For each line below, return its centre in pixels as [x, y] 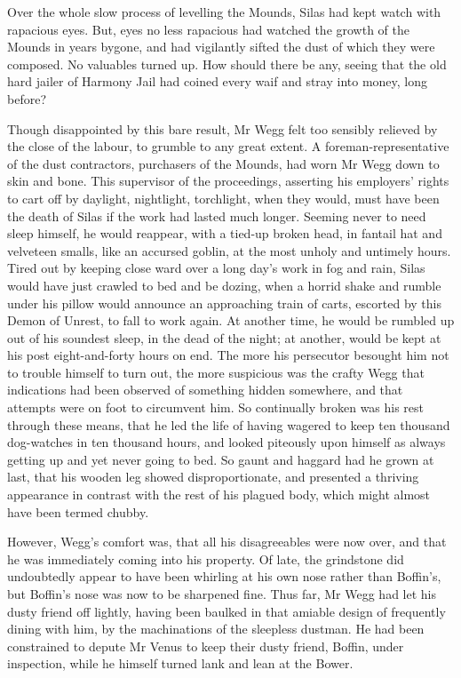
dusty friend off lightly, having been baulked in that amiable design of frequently [227, 611]
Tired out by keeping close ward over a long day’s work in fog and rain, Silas [216, 268]
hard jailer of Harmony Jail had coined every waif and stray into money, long [218, 81]
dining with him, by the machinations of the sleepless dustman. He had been [216, 629]
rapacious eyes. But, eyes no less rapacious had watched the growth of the [208, 29]
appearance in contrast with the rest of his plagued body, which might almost [219, 495]
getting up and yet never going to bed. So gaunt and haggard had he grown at [221, 459]
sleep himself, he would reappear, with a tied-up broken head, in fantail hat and [225, 233]
